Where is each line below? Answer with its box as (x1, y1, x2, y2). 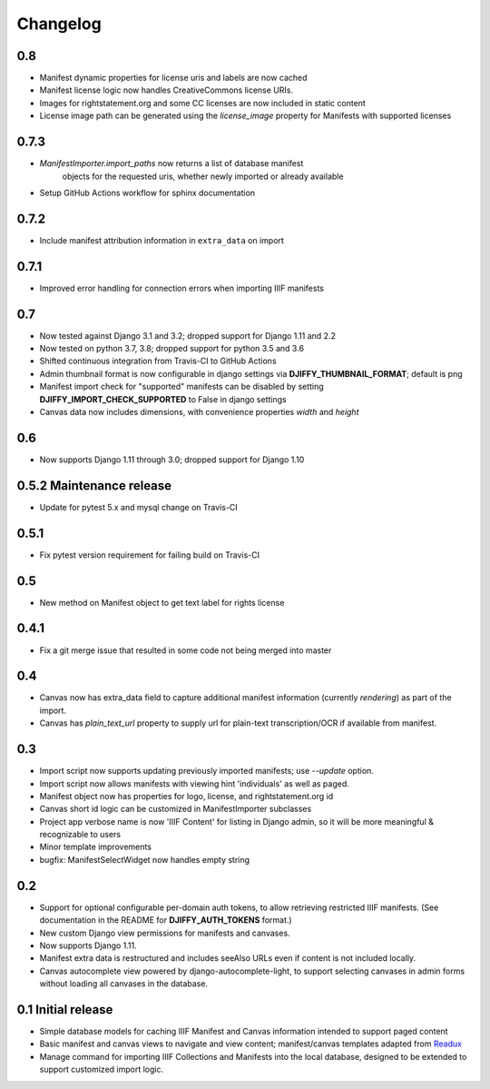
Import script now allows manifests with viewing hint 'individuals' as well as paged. (39, 777, 349, 789)
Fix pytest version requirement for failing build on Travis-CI (39, 549, 260, 560)
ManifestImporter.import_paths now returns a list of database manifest (39, 158, 304, 169)
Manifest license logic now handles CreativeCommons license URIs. (39, 84, 294, 95)
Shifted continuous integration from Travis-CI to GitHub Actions (39, 355, 277, 367)
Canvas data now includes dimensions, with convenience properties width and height (39, 406, 359, 417)
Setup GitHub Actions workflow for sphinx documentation (39, 187, 256, 198)
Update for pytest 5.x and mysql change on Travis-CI (39, 501, 238, 512)
